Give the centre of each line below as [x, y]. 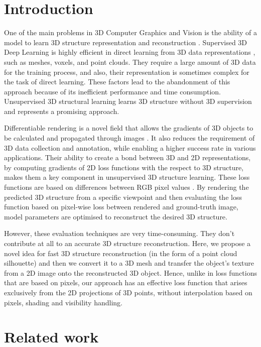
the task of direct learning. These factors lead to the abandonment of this [117, 82]
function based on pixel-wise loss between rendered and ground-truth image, [121, 207]
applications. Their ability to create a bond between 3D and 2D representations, [127, 157]
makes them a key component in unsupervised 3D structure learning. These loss [127, 177]
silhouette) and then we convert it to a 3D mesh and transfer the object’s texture [129, 263]
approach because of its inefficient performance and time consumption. [113, 91]
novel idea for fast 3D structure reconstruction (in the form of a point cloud [121, 253]
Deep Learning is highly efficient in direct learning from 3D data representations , [130, 52]
